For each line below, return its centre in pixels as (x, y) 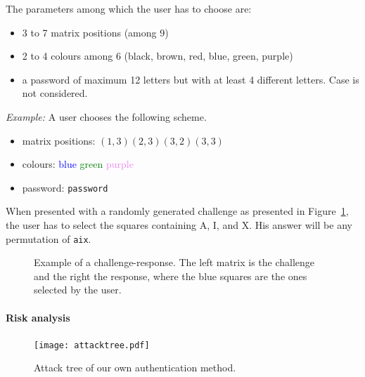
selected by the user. (78, 290)
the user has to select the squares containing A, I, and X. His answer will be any (179, 225)
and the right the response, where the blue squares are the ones (171, 276)
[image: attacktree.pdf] (92, 345)
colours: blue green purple (78, 164)
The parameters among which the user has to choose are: (129, 8)
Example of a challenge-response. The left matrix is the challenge (174, 262)
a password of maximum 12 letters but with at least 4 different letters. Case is (191, 79)
